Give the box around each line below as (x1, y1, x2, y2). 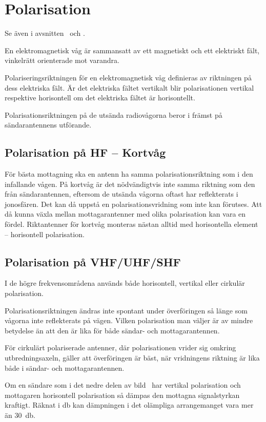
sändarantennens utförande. (5, 119, 92, 130)
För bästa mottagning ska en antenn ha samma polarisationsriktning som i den (5, 168, 253, 179)
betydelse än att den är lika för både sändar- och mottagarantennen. (5, 325, 220, 335)
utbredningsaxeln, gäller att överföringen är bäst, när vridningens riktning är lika (5, 352, 260, 363)
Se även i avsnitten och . (5, 28, 85, 38)
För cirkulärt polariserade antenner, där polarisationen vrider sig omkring (5, 342, 236, 353)
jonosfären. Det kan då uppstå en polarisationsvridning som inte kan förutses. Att (5, 198, 262, 209)
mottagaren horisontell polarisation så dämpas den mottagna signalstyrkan (5, 389, 240, 400)
